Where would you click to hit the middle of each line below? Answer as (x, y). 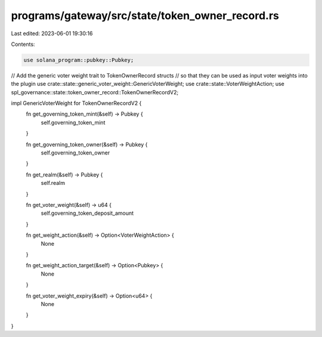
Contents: (23, 44)
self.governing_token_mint (73, 122)
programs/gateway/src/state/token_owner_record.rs (145, 16)
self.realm (53, 183)
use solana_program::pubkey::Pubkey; (79, 60)
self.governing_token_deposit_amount (87, 213)
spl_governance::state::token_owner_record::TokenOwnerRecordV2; (95, 92)
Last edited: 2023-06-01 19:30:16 (52, 33)
